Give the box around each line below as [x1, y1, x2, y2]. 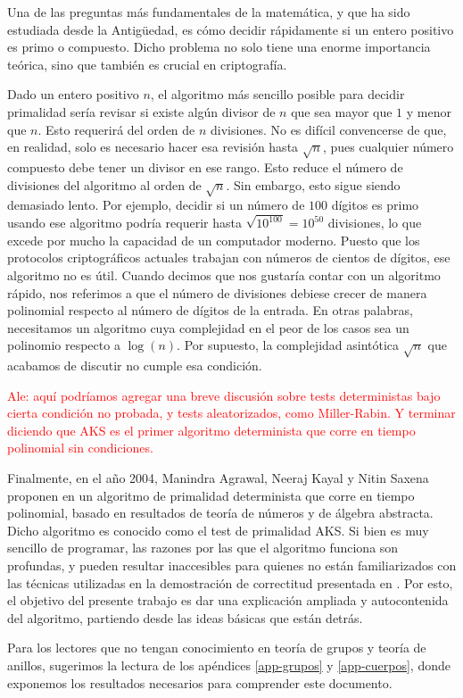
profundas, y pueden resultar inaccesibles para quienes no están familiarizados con [7, 556, 457, 575]
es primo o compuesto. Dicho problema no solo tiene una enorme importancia [7, 37, 431, 56]
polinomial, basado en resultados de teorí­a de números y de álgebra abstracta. [7, 503, 434, 522]
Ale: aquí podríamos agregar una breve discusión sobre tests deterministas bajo [7, 386, 441, 404]
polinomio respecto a [7, 336, 120, 354]
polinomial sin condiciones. [7, 438, 153, 457]
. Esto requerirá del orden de [37, 120, 195, 138]
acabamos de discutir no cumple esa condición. [7, 356, 262, 375]
